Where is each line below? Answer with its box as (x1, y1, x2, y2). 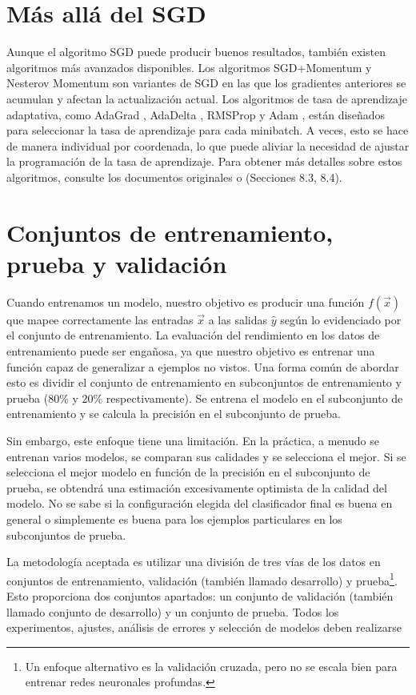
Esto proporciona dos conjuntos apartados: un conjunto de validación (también (6, 587, 394, 604)
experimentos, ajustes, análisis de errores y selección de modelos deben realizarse (6, 619, 402, 636)
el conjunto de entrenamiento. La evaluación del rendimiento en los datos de (6, 327, 380, 343)
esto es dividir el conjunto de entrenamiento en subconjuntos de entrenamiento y (6, 374, 402, 391)
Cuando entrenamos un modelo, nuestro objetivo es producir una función (6, 293, 365, 310)
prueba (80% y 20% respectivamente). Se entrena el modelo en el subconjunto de (6, 389, 403, 406)
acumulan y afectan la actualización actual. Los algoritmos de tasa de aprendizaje (6, 90, 407, 106)
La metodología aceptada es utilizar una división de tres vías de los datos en (6, 553, 381, 570)
